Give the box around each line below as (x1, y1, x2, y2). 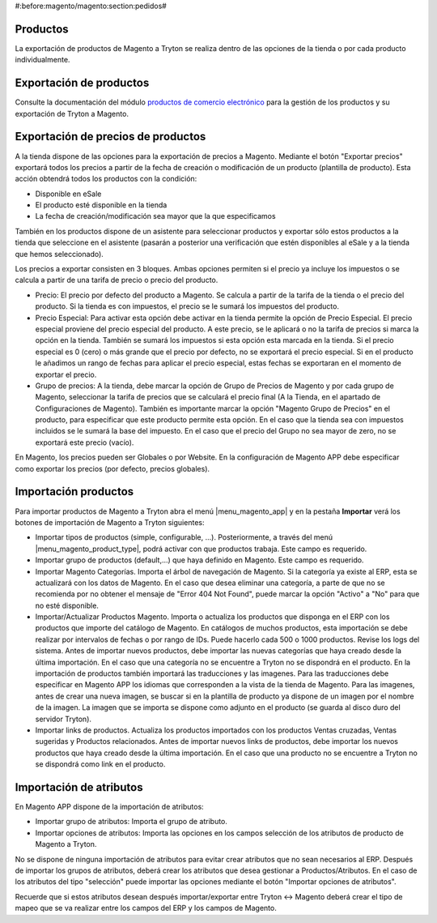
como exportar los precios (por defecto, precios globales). (15, 464, 210, 473)
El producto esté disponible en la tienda (35, 200, 168, 210)
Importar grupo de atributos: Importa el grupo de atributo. (35, 817, 228, 827)
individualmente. (15, 55, 70, 65)
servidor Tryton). (35, 714, 92, 724)
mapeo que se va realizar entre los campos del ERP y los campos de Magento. (15, 904, 277, 913)
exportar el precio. (35, 370, 97, 379)
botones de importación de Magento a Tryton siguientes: (15, 517, 205, 527)
